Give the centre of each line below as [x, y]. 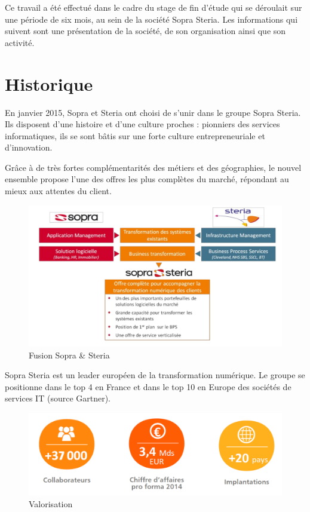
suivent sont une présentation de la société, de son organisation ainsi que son [145, 31]
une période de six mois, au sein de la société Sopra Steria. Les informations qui [151, 19]
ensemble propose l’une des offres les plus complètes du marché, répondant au [147, 179]
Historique [49, 83]
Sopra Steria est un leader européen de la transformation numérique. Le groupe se [155, 375]
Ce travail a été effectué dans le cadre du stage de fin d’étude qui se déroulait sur [154, 7]
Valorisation [51, 503]
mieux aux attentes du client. [58, 191]
